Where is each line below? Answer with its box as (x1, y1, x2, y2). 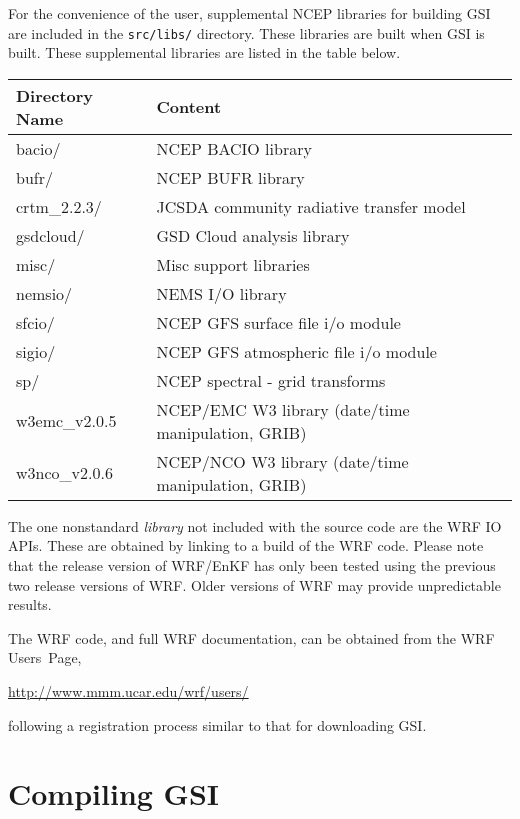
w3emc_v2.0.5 (16, 409, 117, 433)
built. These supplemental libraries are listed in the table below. (8, 42, 401, 63)
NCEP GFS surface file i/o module (156, 310, 401, 334)
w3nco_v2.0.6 (16, 461, 113, 485)
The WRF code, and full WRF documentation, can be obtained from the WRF (8, 627, 495, 648)
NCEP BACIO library (156, 136, 312, 160)
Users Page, (8, 647, 82, 668)
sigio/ (16, 339, 56, 363)
